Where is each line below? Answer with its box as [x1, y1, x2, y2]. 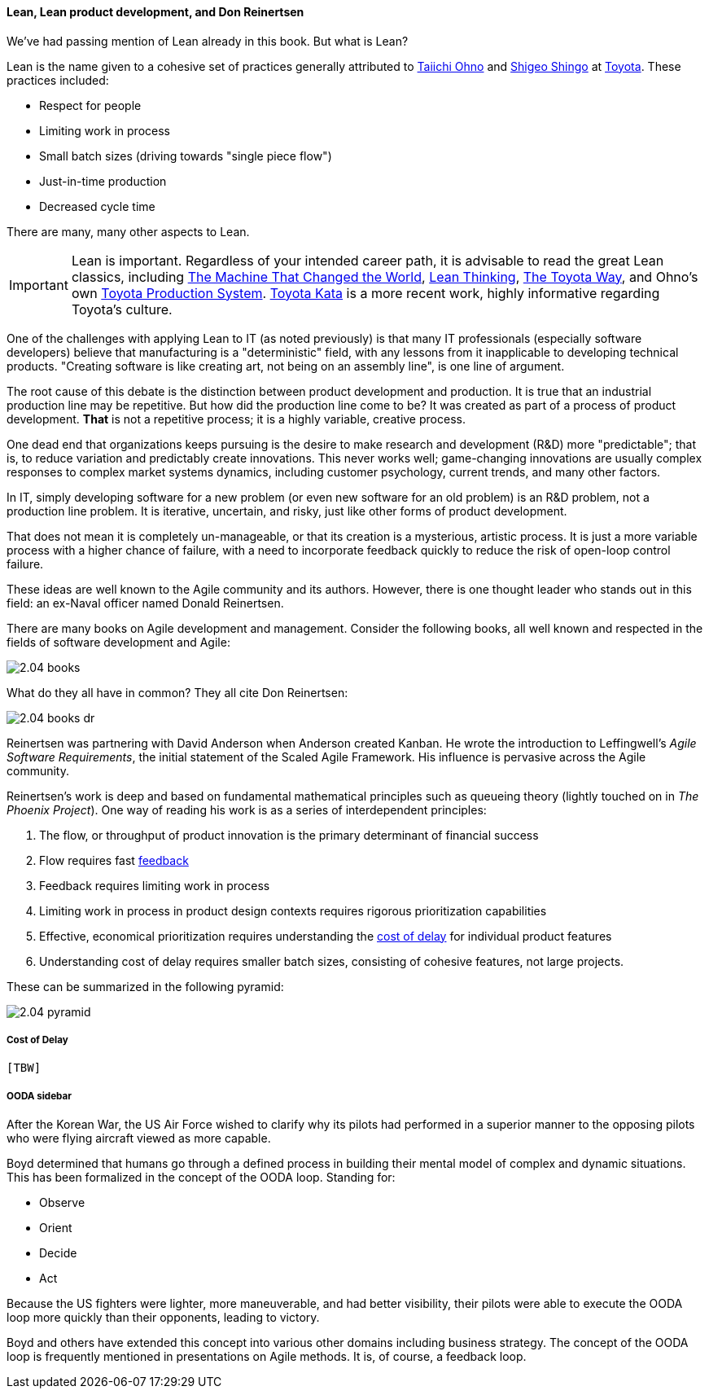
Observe [39, 1195, 85, 1210]
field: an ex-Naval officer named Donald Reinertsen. [7, 595, 284, 610]
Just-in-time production [39, 173, 167, 188]
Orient [39, 1221, 72, 1235]
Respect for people [39, 98, 142, 112]
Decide [39, 1246, 77, 1261]
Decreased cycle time [39, 199, 155, 213]
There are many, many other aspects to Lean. [7, 224, 250, 239]
